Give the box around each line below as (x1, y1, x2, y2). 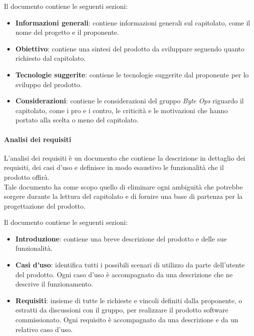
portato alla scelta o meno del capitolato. (15, 115, 139, 125)
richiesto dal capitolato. (15, 53, 86, 63)
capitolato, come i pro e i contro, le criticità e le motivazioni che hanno (15, 105, 228, 115)
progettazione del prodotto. (4, 200, 85, 211)
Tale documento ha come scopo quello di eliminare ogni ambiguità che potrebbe (4, 181, 243, 192)
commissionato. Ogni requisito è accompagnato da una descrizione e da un (15, 314, 238, 325)
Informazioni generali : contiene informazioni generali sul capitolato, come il (15, 17, 250, 27)
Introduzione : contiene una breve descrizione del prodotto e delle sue (15, 233, 227, 243)
